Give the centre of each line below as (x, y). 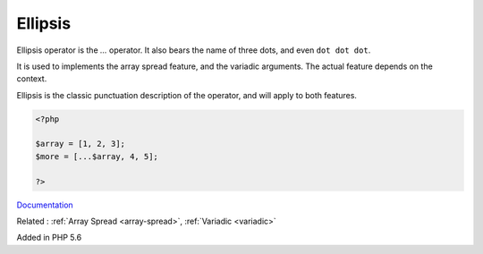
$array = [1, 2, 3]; (80, 144)
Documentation (45, 205)
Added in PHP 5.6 (49, 238)
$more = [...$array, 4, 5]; (97, 156)
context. (32, 79)
